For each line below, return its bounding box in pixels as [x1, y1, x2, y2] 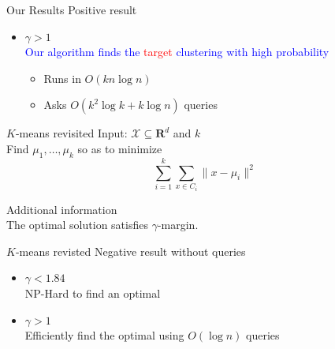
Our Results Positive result [6, 2, 137, 17]
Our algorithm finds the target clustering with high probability [24, 43, 329, 60]
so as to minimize [77, 140, 162, 156]
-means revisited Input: [15, 125, 128, 141]
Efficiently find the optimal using [24, 327, 184, 343]
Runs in [43, 69, 81, 86]
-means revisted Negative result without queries [15, 242, 246, 259]
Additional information [6, 201, 117, 217]
